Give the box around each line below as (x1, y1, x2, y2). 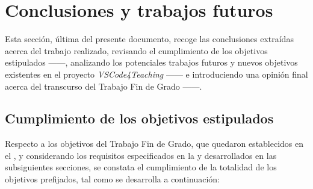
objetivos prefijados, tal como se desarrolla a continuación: (5, 173, 220, 185)
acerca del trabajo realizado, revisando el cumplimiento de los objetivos (5, 44, 268, 57)
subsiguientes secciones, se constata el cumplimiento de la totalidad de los (5, 161, 277, 173)
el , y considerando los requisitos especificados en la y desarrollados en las (5, 149, 277, 161)
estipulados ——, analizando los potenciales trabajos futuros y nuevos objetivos (5, 56, 298, 69)
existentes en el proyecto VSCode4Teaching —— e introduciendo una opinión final (5, 67, 308, 80)
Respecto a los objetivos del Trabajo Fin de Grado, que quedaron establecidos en (5, 137, 304, 150)
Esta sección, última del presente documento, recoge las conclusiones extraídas (5, 33, 294, 45)
